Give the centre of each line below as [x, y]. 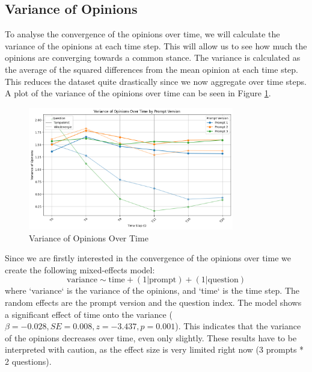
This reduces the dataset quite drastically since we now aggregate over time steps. [156, 81]
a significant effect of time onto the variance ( [89, 314]
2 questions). [28, 361]
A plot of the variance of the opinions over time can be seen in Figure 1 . [138, 93]
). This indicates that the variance [238, 326]
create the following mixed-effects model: [80, 269]
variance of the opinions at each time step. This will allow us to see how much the [156, 45]
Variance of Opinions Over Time [89, 237]
